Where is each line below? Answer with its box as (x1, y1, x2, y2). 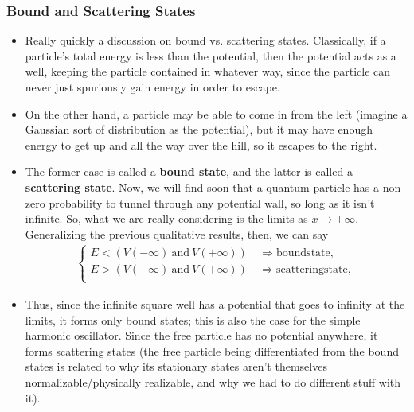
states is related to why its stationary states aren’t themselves (25, 358, 327, 375)
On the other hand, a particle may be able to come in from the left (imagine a (25, 105, 408, 122)
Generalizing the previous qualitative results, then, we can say (25, 225, 329, 242)
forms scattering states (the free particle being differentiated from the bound (25, 342, 399, 359)
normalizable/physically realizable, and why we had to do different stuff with (25, 373, 401, 390)
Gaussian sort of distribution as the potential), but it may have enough (25, 121, 373, 138)
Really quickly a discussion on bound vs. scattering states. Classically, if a (25, 32, 386, 49)
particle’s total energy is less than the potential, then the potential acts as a (25, 47, 396, 64)
